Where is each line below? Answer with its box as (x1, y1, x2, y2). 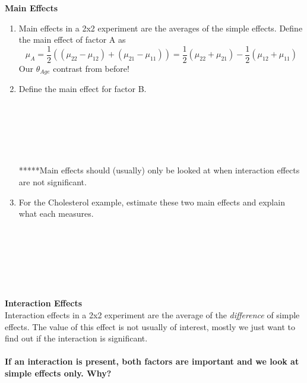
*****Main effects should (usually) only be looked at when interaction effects (18, 164, 300, 176)
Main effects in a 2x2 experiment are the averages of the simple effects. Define (18, 21, 303, 34)
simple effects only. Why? (5, 366, 112, 379)
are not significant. (18, 176, 87, 188)
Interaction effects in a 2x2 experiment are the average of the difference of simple (5, 308, 300, 321)
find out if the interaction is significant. (5, 332, 148, 344)
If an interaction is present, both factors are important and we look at (5, 355, 299, 368)
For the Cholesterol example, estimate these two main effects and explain (18, 195, 285, 208)
